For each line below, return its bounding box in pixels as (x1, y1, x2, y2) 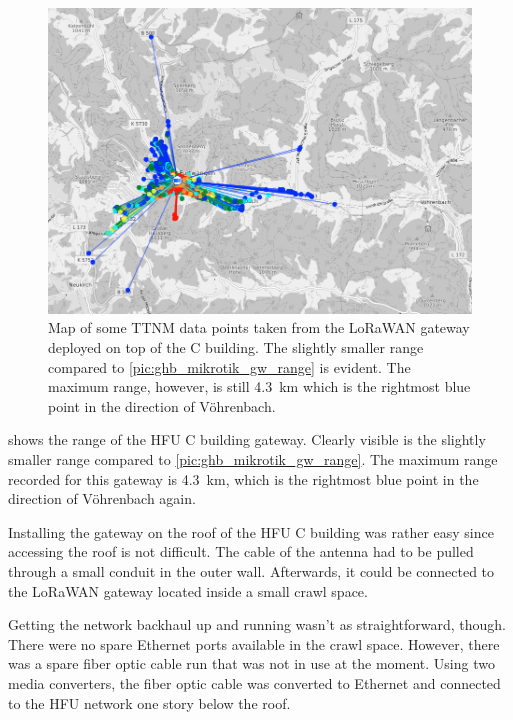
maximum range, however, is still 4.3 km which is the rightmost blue (48, 376, 471, 397)
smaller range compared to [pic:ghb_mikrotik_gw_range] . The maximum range (8, 449, 498, 469)
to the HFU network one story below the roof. (8, 692, 291, 713)
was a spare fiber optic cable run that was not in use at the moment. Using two (8, 653, 495, 674)
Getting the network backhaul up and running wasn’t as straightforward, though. (8, 614, 506, 635)
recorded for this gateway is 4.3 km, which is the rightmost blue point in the (8, 468, 479, 489)
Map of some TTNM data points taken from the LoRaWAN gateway (48, 317, 470, 338)
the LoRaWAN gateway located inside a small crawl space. (8, 580, 368, 601)
